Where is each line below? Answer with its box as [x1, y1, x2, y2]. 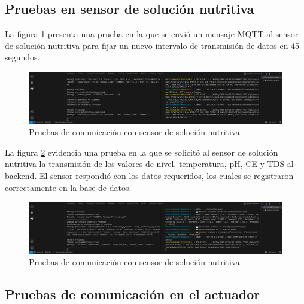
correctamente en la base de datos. [5, 181, 132, 193]
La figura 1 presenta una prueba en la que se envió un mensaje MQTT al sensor [5, 28, 299, 40]
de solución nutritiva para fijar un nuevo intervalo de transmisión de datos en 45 [5, 39, 300, 51]
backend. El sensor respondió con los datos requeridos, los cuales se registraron [5, 169, 294, 181]
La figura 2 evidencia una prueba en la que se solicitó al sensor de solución [5, 145, 278, 158]
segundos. [5, 51, 40, 63]
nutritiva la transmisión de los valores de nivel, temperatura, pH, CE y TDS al [5, 157, 294, 170]
